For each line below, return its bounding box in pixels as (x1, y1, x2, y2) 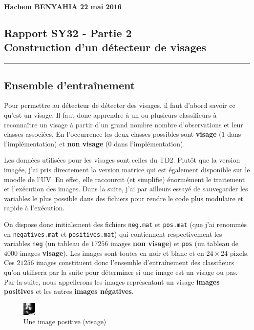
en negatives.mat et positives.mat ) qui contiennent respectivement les (4, 228, 222, 239)
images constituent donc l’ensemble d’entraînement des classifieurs (36, 257, 234, 268)
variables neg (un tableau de (4, 238, 89, 248)
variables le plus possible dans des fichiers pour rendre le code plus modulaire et (4, 193, 244, 203)
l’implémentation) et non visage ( (4, 138, 108, 148)
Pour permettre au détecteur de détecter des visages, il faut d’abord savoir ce (4, 100, 235, 110)
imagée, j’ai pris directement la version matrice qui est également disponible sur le (4, 164, 250, 174)
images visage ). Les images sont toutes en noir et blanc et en (20, 247, 204, 258)
